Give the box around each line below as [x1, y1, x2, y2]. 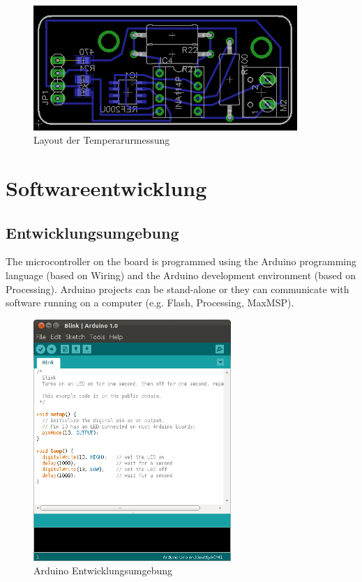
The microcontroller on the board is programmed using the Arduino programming [6, 254, 356, 269]
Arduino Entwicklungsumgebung [33, 563, 173, 578]
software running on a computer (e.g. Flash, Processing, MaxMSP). [6, 295, 294, 310]
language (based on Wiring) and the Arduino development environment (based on [6, 267, 356, 282]
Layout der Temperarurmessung [33, 133, 170, 147]
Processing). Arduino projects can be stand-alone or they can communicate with [6, 281, 349, 296]
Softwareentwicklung [6, 173, 207, 202]
